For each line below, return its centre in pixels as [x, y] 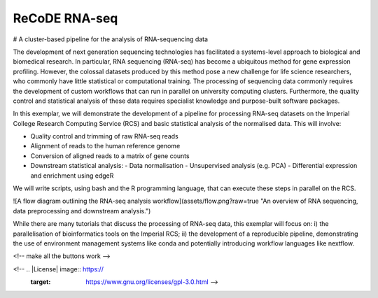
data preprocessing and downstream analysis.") [82, 211]
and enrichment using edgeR [72, 176]
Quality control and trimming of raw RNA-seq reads [104, 136]
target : [41, 282]
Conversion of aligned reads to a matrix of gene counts [110, 156]
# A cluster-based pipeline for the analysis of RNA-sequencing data [111, 39]
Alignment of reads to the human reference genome [105, 146]
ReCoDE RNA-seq [65, 18]
